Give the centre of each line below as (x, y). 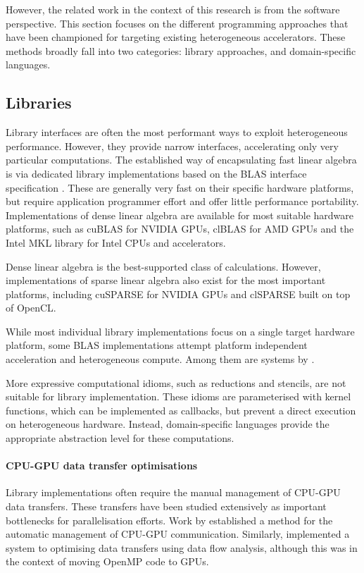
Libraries (39, 103)
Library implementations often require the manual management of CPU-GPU (173, 492)
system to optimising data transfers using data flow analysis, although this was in (182, 547)
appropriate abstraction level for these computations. (120, 438)
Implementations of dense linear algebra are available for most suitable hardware (180, 215)
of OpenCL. (31, 308)
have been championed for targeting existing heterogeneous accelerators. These (176, 37)
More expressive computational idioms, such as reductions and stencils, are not (176, 382)
